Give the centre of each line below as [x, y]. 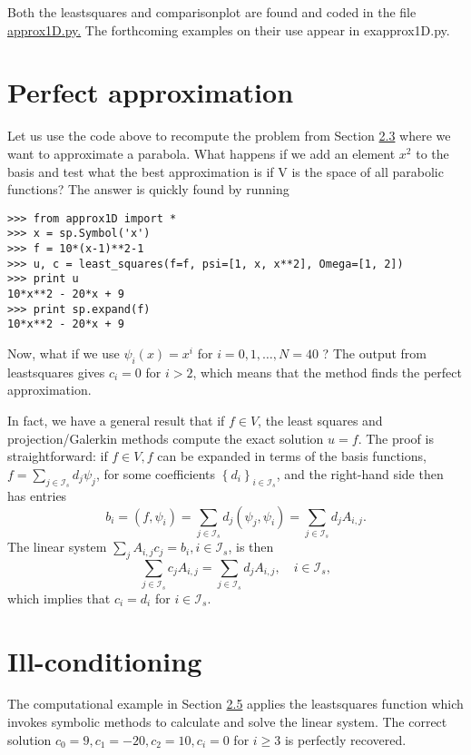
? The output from [374, 353]
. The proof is [396, 438]
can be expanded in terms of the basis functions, [292, 456]
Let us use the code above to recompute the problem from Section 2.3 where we [229, 136]
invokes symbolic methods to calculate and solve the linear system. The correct [227, 722]
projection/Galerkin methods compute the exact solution [166, 438]
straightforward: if [58, 456]
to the [432, 153]
